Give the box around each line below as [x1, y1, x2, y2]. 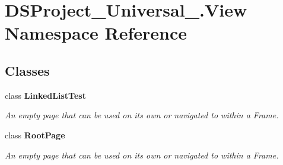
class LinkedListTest [5, 89, 86, 101]
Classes [5, 61, 50, 79]
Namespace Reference [5, 21, 187, 45]
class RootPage [5, 128, 65, 141]
